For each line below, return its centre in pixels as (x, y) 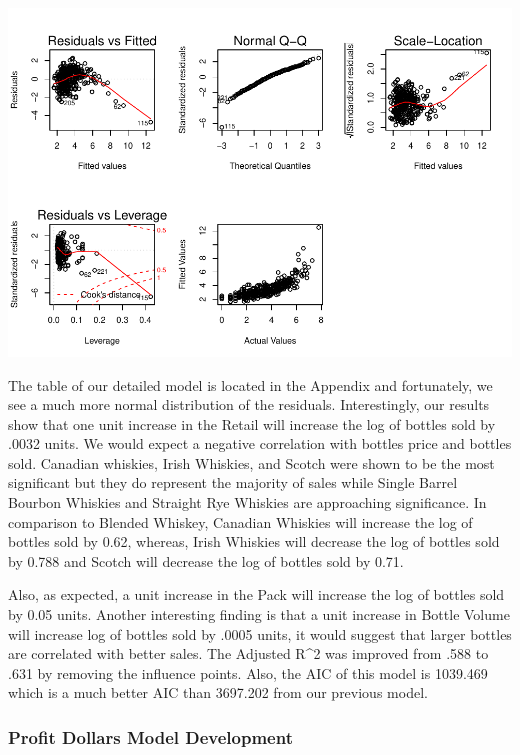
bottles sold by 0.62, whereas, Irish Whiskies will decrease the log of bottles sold (254, 541)
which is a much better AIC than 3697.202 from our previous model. (218, 692)
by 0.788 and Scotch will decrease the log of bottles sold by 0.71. (206, 560)
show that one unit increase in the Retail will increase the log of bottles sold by (252, 423)
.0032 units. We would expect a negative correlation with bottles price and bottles (260, 443)
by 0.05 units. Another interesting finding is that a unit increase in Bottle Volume (259, 614)
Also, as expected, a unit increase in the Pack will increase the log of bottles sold (256, 594)
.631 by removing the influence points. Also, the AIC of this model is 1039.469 (248, 672)
